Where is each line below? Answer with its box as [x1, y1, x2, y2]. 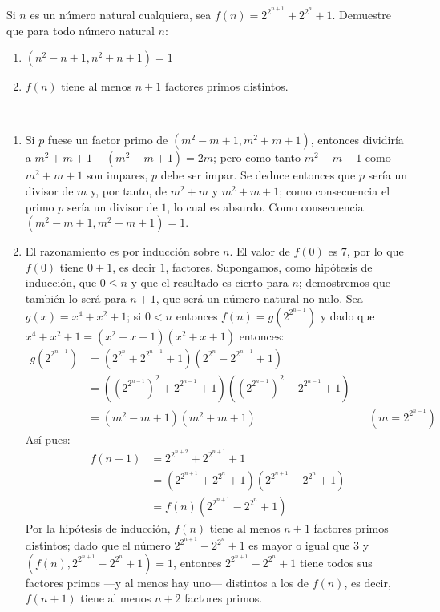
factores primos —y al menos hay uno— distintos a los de [25, 574, 309, 590]
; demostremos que [298, 274, 390, 291]
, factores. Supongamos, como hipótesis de [165, 258, 373, 275]
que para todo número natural [6, 22, 155, 38]
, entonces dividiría [310, 131, 404, 148]
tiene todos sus [299, 554, 373, 570]
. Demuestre [332, 6, 391, 23]
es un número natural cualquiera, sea [30, 6, 212, 23]
